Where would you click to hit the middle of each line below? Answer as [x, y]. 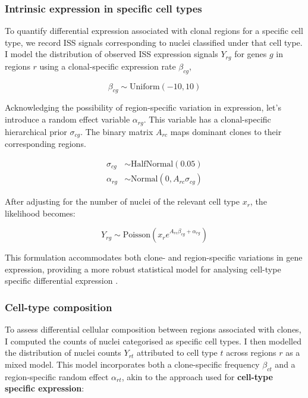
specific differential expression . [62, 281]
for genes [251, 54]
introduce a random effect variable [67, 119]
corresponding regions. [45, 143]
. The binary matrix [117, 131]
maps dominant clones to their [226, 131]
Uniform [145, 87]
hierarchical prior [36, 131]
